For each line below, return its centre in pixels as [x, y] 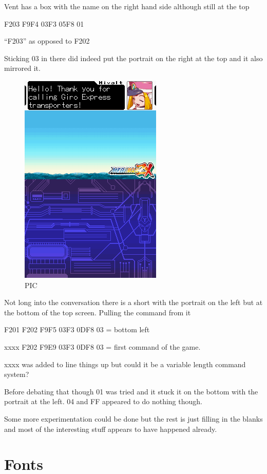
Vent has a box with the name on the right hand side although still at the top [127, 6]
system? [17, 374]
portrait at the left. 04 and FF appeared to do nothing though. [103, 401]
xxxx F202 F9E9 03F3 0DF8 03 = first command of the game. [102, 346]
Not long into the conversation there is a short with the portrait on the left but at [133, 302]
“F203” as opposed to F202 [47, 41]
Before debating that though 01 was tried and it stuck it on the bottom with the [131, 391]
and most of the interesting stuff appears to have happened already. [111, 429]
